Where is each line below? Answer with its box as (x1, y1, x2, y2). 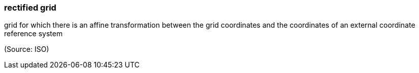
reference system (4, 29, 63, 38)
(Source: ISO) (4, 45, 49, 54)
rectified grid (4, 3, 56, 13)
